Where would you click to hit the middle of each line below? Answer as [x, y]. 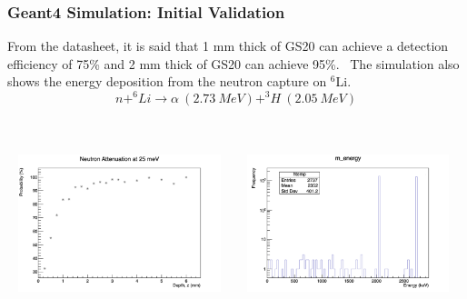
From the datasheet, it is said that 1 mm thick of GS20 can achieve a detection [228, 46]
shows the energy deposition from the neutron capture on [167, 81]
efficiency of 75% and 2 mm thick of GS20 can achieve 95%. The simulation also [233, 63]
